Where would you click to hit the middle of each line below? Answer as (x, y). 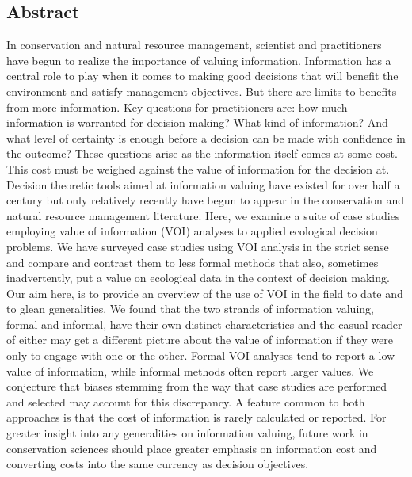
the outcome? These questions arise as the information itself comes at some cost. (202, 153)
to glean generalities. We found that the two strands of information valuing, (190, 309)
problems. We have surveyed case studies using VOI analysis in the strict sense (198, 246)
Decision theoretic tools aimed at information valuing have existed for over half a (203, 184)
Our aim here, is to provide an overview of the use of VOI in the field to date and (205, 293)
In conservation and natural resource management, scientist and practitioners (194, 45)
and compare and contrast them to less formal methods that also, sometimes (193, 262)
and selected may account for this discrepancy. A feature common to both (186, 401)
